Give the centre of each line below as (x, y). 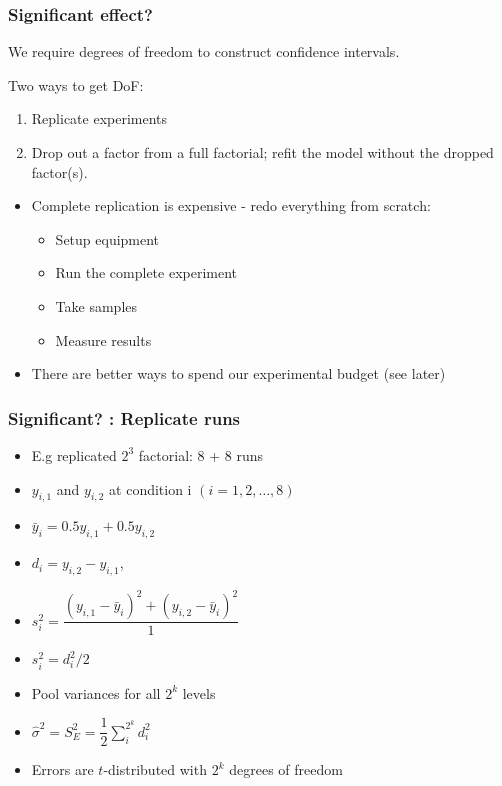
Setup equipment (107, 238)
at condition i (150, 488)
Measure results (103, 339)
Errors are (62, 769)
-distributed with (155, 769)
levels (199, 692)
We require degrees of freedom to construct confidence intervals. (204, 51)
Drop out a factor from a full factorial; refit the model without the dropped (262, 152)
